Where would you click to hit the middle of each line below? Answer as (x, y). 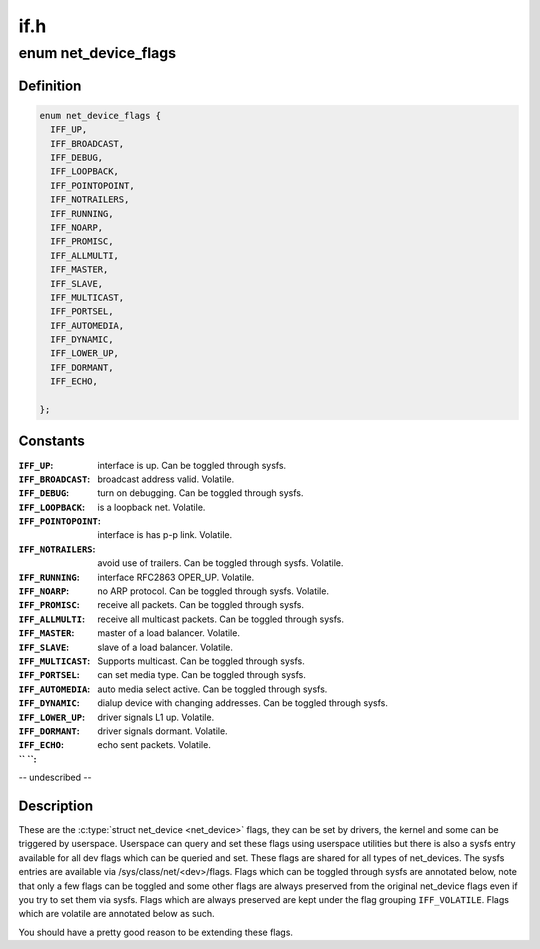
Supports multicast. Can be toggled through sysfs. (201, 661)
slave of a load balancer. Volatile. (165, 647)
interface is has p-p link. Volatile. (165, 535)
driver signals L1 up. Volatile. (156, 717)
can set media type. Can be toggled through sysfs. (202, 675)
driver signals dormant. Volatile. (163, 731)
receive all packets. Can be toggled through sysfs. (201, 605)
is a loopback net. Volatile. (151, 507)
